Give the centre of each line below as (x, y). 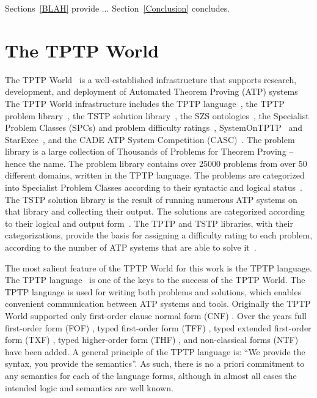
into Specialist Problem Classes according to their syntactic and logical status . (154, 187)
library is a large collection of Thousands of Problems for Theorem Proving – (149, 151)
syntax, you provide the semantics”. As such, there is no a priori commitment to (155, 363)
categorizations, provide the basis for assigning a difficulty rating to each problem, (159, 235)
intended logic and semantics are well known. (89, 387)
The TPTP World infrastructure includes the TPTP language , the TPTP (145, 103)
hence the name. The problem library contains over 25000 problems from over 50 (156, 163)
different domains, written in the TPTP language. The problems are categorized (155, 175)
